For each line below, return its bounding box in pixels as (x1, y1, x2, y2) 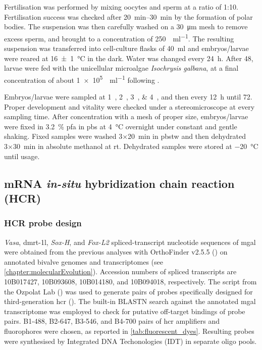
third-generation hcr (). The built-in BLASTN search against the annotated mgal (4, 296, 256, 307)
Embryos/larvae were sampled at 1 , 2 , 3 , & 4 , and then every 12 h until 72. (4, 91, 252, 102)
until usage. (4, 151, 40, 161)
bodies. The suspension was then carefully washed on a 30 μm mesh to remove (4, 21, 248, 32)
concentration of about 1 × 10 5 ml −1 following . (4, 73, 160, 85)
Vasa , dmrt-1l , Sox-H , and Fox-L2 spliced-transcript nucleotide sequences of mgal (4, 236, 256, 247)
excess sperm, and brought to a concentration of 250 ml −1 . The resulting (4, 31, 234, 43)
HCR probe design (4, 217, 82, 229)
